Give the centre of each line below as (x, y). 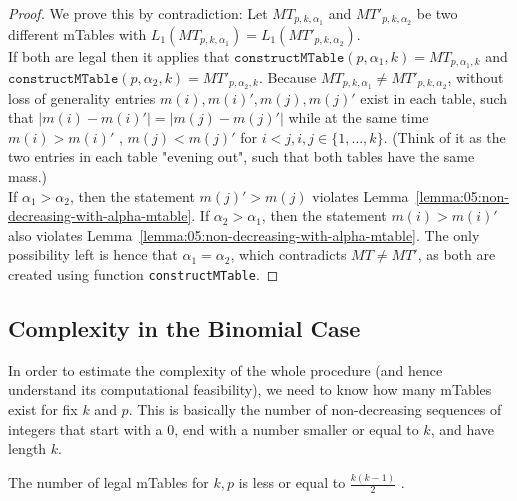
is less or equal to (292, 482)
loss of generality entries (82, 97)
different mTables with (77, 33)
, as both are (456, 254)
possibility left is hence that (93, 254)
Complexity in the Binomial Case (184, 327)
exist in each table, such (434, 97)
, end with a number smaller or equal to (296, 428)
